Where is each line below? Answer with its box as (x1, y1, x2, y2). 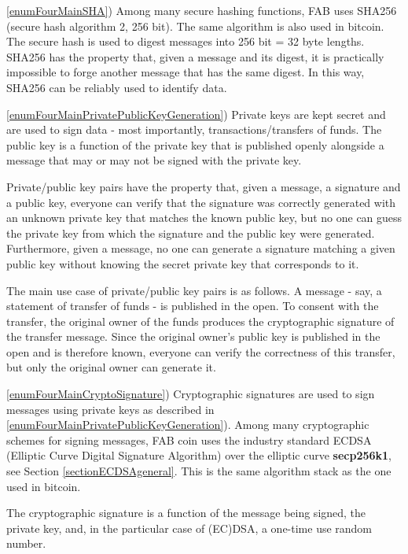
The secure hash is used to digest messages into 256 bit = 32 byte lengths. (6, 33, 365, 50)
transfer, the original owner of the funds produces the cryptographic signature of (6, 312, 395, 329)
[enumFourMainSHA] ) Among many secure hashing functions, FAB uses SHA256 (6, 2, 397, 18)
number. (6, 535, 46, 552)
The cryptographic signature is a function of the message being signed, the (6, 504, 366, 521)
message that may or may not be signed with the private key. (6, 152, 302, 168)
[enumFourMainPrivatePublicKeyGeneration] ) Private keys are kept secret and (6, 105, 386, 122)
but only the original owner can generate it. (6, 359, 216, 375)
